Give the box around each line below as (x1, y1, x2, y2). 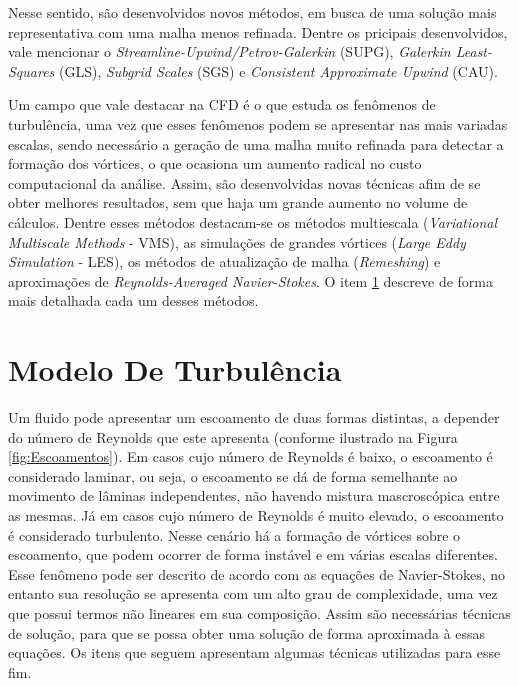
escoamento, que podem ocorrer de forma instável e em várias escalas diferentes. (8, 544, 498, 565)
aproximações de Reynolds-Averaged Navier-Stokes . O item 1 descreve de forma (8, 270, 493, 291)
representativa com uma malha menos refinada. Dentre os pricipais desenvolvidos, (8, 21, 508, 42)
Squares (8, 60, 55, 81)
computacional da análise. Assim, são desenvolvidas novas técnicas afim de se (8, 172, 481, 193)
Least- (455, 41, 493, 62)
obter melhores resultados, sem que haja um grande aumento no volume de (8, 192, 468, 213)
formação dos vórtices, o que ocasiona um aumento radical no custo (8, 153, 422, 174)
